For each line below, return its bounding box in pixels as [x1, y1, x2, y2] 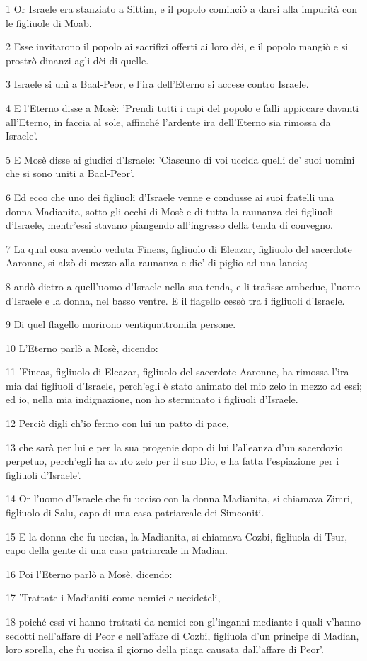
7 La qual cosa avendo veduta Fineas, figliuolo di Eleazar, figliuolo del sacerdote [6, 241, 352, 256]
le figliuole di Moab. [6, 15, 92, 30]
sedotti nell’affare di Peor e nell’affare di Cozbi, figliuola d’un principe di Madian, [6, 628, 359, 643]
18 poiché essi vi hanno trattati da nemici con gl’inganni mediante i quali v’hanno [6, 614, 361, 628]
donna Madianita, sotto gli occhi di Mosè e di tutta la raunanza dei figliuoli [6, 203, 334, 218]
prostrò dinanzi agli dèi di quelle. [6, 52, 149, 67]
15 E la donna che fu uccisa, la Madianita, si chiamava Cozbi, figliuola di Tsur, [6, 529, 348, 543]
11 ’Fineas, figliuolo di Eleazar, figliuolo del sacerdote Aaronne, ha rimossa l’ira [6, 364, 349, 379]
